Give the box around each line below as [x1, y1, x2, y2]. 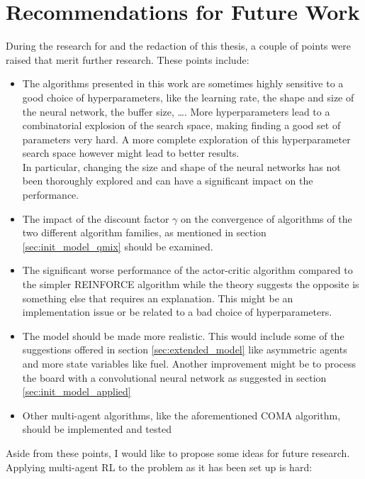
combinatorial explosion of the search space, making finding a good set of [22, 118, 341, 133]
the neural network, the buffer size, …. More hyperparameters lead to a [22, 104, 330, 119]
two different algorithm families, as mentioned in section [22, 225, 266, 240]
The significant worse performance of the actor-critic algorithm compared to [22, 263, 353, 277]
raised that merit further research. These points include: [6, 52, 249, 67]
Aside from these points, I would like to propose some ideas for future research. [6, 445, 350, 460]
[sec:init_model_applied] [22, 384, 131, 399]
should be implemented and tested [22, 422, 172, 436]
